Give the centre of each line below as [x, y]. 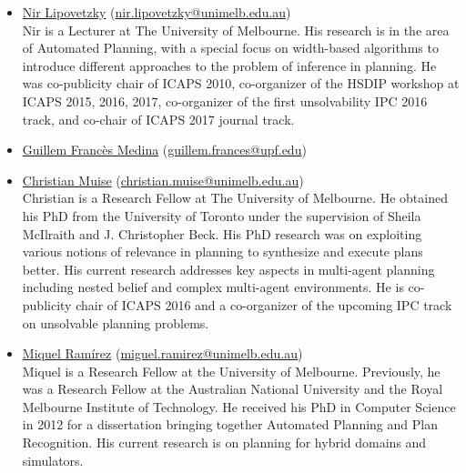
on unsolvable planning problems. [116, 322]
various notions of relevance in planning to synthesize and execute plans [223, 252]
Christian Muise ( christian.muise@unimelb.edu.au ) [163, 180]
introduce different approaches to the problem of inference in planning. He [229, 65]
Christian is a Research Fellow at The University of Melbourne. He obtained [235, 198]
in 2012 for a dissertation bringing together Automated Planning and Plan [230, 424]
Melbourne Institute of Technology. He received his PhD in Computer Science [239, 406]
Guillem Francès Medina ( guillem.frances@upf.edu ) [164, 150]
